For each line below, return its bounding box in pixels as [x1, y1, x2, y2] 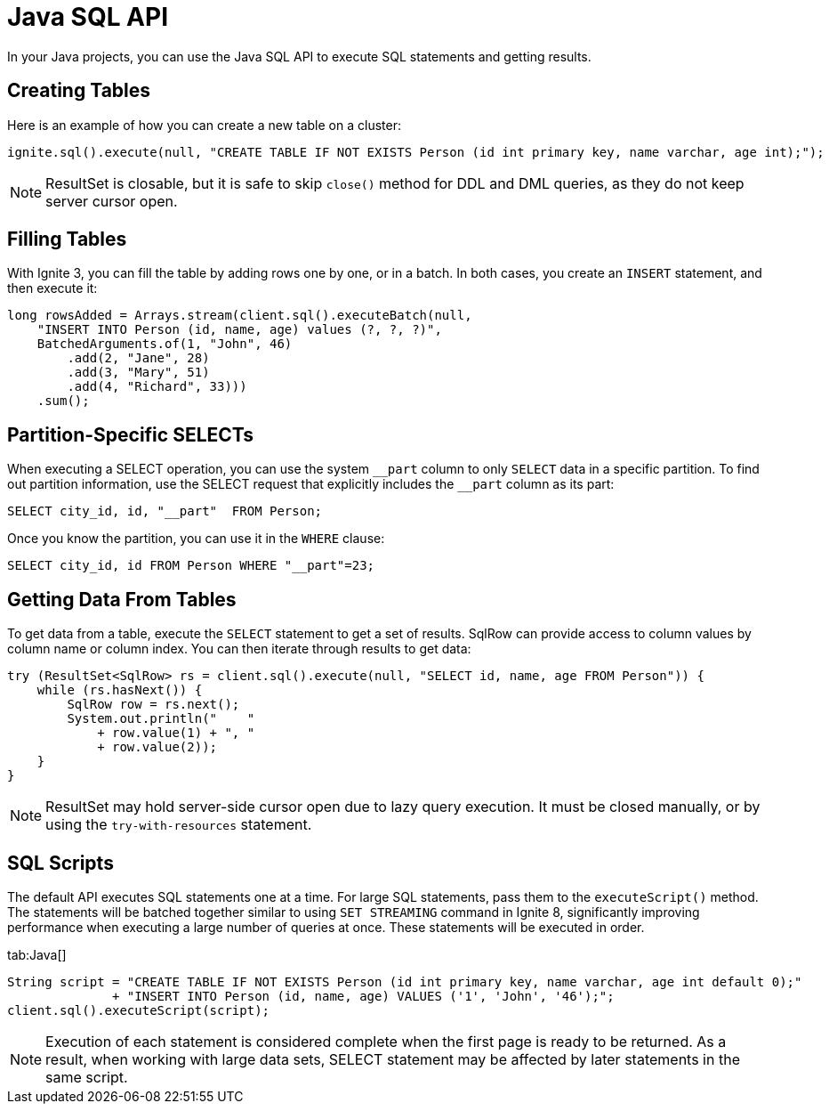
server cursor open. [45, 191, 178, 210]
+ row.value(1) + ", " [97, 726, 255, 741]
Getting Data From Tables [7, 588, 237, 611]
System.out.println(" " [67, 711, 255, 726]
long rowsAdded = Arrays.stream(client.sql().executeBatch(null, [7, 308, 472, 323]
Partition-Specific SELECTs [7, 423, 254, 446]
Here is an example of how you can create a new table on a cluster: [7, 117, 401, 133]
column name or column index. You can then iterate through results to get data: [7, 641, 471, 657]
